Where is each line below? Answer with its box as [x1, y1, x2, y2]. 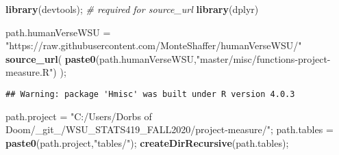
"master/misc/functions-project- [196, 51, 331, 66]
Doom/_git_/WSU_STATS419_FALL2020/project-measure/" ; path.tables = [5, 122, 334, 137]
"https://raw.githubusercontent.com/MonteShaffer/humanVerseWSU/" [5, 38, 302, 53]
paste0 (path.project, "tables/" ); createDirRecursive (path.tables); [5, 135, 289, 150]
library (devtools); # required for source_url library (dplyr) [5, 2, 259, 16]
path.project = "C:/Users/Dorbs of [5, 109, 152, 123]
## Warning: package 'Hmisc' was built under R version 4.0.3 [5, 89, 295, 99]
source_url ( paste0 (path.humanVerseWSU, [5, 51, 197, 66]
